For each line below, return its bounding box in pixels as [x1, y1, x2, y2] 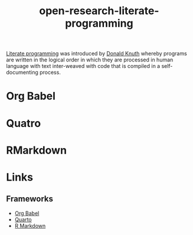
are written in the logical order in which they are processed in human [6, 56, 174, 63]
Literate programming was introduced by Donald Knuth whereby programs [6, 50, 187, 57]
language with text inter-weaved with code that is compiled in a [6, 63, 161, 70]
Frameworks [6, 194, 54, 204]
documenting [6, 69, 38, 76]
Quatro [6, 116, 41, 130]
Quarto [14, 216, 32, 223]
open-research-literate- [39, 4, 159, 18]
